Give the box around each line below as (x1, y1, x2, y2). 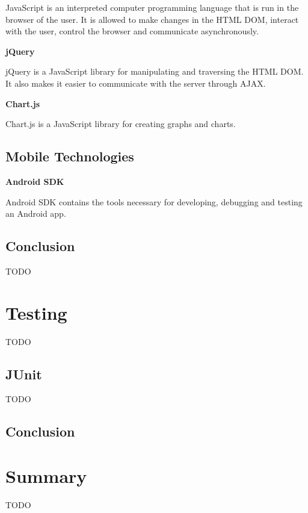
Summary (5, 464, 87, 488)
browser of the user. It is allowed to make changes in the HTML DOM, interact (5, 13, 299, 25)
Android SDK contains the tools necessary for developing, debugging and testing (5, 195, 303, 208)
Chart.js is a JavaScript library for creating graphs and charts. (5, 117, 236, 130)
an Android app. (5, 207, 66, 220)
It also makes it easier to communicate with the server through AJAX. (5, 76, 266, 89)
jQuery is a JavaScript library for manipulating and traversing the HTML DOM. (5, 65, 304, 78)
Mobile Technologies (5, 147, 134, 166)
